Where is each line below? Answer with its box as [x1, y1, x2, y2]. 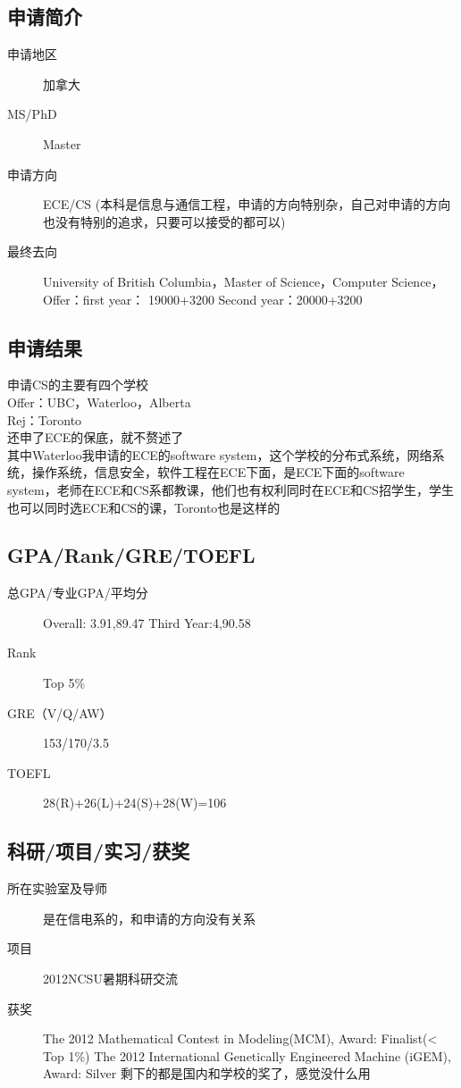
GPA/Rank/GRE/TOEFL [7, 541, 256, 569]
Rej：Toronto [7, 410, 82, 429]
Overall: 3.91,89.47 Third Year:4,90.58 [43, 613, 251, 632]
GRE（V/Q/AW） [7, 703, 113, 722]
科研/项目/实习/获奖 [7, 837, 190, 865]
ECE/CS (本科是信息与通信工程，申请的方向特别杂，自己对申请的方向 [43, 195, 451, 213]
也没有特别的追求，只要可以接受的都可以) [43, 212, 286, 230]
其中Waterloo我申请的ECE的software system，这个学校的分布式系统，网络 [7, 445, 432, 464]
